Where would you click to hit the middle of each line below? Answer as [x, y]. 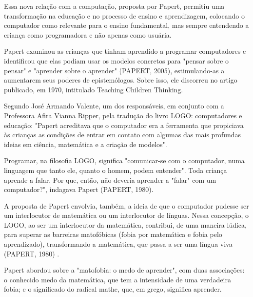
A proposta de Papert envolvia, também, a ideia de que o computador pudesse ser [126, 205]
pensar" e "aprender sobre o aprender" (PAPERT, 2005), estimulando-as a [114, 70]
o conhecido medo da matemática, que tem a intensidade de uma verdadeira [118, 279]
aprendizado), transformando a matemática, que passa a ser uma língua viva [118, 244]
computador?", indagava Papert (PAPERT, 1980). [79, 189]
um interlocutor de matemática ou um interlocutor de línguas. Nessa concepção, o [126, 215]
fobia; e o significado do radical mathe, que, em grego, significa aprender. [113, 289]
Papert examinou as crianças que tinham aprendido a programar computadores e [125, 51]
